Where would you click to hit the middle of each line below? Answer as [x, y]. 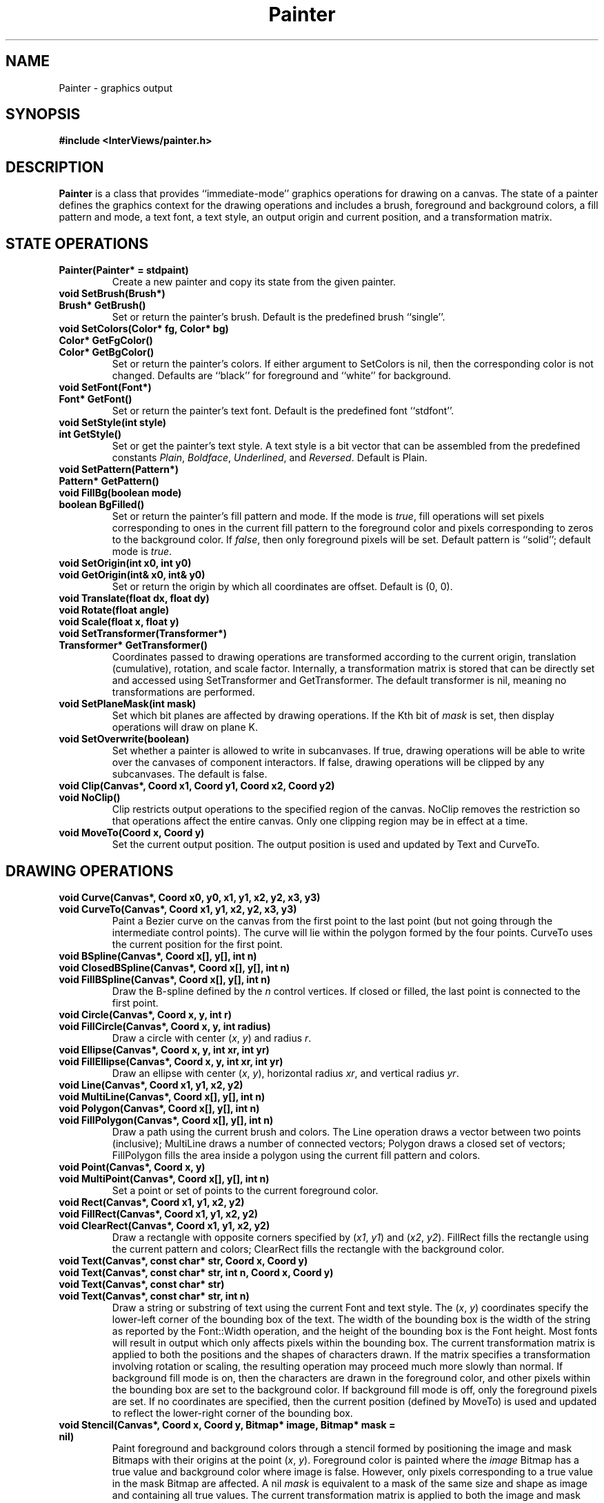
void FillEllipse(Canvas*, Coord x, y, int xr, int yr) [171, 1061]
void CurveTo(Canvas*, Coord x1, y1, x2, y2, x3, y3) [178, 909]
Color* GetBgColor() [107, 352]
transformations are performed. [183, 692]
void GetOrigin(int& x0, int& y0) [132, 575]
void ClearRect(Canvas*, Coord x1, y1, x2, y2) [164, 1225]
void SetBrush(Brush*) [112, 294]
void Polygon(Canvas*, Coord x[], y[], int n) [159, 1108]
